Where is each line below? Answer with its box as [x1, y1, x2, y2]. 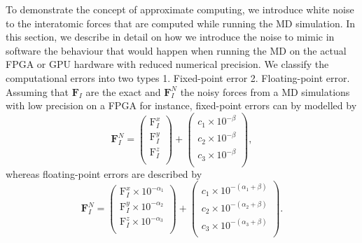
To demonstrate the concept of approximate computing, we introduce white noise [6, 2, 354, 16]
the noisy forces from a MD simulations [180, 84, 350, 99]
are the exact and [85, 84, 161, 99]
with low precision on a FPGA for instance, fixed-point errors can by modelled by [6, 98, 357, 113]
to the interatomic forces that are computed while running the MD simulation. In [6, 15, 356, 30]
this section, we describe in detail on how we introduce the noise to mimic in [6, 29, 335, 44]
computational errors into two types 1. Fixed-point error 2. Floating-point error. [6, 70, 350, 85]
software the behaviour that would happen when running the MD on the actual [6, 43, 347, 57]
